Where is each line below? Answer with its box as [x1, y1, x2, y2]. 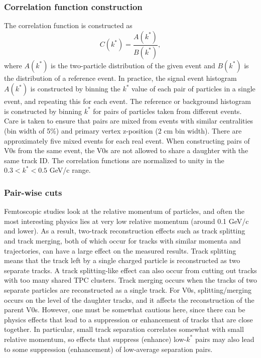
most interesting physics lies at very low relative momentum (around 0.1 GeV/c [4, 215, 249, 226]
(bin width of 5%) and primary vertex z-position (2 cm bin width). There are [4, 126, 242, 136]
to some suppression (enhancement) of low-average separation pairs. [4, 343, 213, 354]
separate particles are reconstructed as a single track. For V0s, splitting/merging [4, 285, 251, 295]
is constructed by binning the [30, 83, 120, 94]
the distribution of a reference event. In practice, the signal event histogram [4, 72, 237, 83]
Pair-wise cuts [4, 186, 62, 198]
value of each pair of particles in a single [132, 83, 255, 94]
